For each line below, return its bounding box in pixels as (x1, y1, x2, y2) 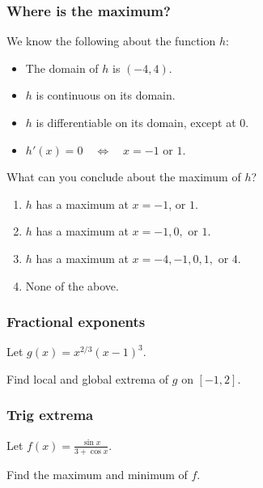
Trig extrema (6, 405, 94, 425)
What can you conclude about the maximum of (6, 168, 241, 185)
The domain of (25, 59, 99, 76)
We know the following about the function (6, 32, 216, 49)
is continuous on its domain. (36, 87, 176, 104)
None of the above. (25, 277, 119, 294)
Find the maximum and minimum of (6, 465, 188, 482)
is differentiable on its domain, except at (36, 114, 236, 130)
